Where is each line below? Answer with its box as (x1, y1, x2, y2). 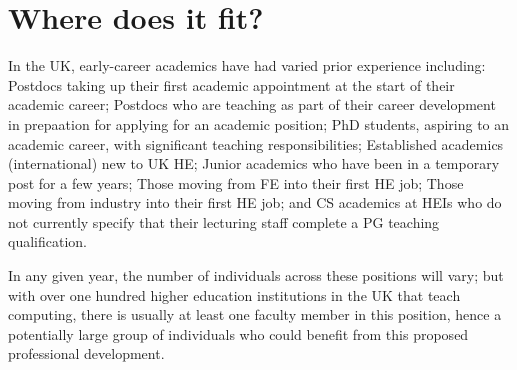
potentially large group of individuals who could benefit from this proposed (8, 323, 469, 344)
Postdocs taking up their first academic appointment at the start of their (8, 74, 455, 95)
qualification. (8, 231, 87, 252)
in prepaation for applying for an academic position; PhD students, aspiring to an (8, 113, 510, 134)
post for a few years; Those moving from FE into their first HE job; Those (8, 172, 464, 193)
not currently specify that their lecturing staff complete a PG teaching (8, 211, 440, 232)
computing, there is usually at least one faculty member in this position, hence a (8, 304, 502, 325)
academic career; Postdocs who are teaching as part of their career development (8, 94, 496, 115)
